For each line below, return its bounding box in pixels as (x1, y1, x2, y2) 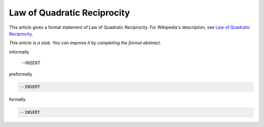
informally (9, 49, 29, 54)
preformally (9, 71, 33, 77)
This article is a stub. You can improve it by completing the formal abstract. (9, 40, 161, 46)
